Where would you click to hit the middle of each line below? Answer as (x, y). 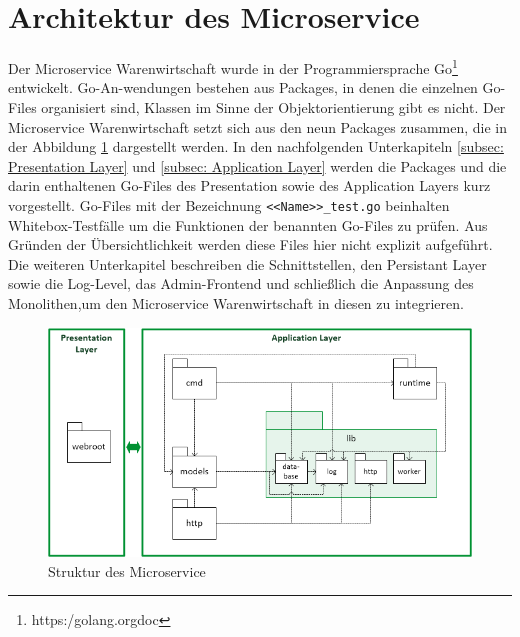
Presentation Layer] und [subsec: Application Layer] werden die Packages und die (257, 165)
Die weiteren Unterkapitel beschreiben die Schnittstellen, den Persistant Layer (247, 263)
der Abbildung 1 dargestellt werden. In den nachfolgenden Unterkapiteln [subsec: (256, 146)
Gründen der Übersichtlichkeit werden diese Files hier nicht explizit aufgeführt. (250, 244)
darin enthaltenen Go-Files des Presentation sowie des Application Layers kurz (249, 185)
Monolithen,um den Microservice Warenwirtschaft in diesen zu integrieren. (236, 302)
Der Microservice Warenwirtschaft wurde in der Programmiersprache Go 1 (233, 66)
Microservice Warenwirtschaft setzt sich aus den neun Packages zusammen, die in (257, 126)
